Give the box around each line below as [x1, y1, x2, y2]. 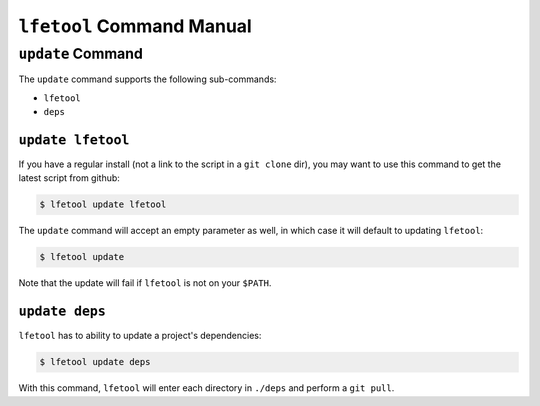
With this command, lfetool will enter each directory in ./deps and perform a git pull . [18, 382, 395, 394]
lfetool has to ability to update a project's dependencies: [18, 330, 262, 342]
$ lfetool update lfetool [39, 199, 167, 210]
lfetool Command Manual [18, 15, 252, 37]
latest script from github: [18, 172, 120, 184]
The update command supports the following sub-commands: [18, 73, 277, 85]
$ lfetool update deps [39, 356, 151, 368]
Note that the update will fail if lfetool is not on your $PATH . [18, 277, 272, 289]
